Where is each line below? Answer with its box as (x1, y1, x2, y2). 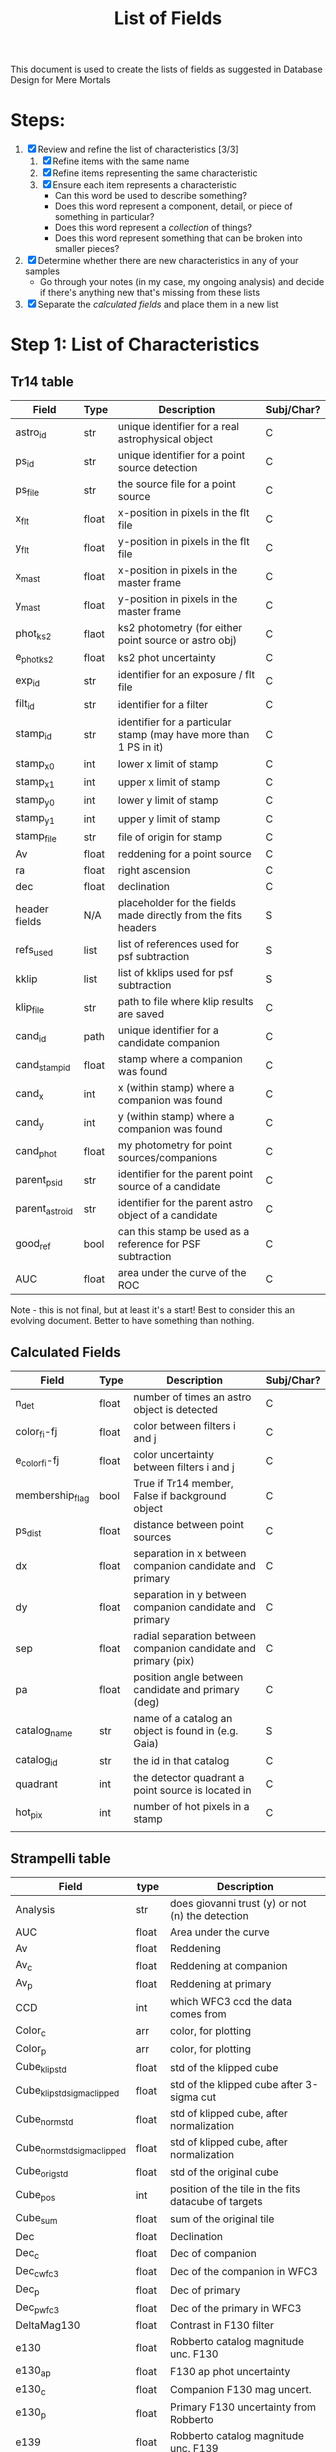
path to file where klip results (118, 995, 254, 1009)
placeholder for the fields (118, 896, 237, 910)
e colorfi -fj (15, 1453, 60, 1469)
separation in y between (133, 1588, 247, 1602)
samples (24, 265, 60, 277)
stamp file (15, 829, 57, 845)
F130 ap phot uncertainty (169, 2364, 291, 2378)
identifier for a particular (118, 715, 232, 729)
